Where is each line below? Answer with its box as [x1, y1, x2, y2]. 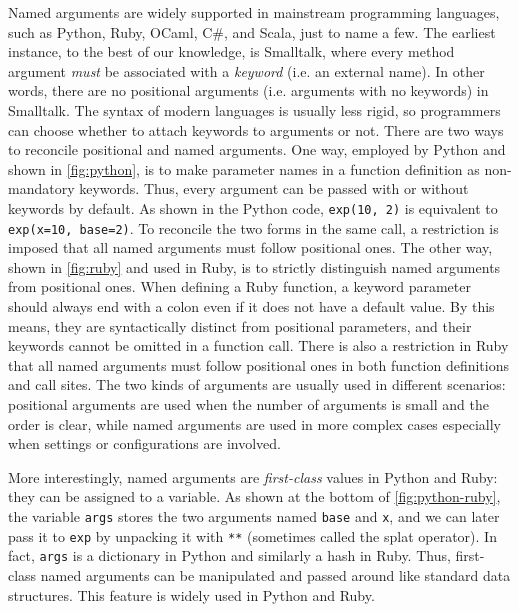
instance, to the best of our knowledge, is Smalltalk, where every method [8, 41, 455, 62]
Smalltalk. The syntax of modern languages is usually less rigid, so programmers [8, 99, 501, 120]
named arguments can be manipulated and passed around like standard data [40, 564, 511, 585]
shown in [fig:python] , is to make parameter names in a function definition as [8, 158, 480, 179]
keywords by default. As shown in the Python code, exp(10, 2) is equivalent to [8, 197, 498, 218]
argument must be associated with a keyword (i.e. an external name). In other [8, 60, 485, 81]
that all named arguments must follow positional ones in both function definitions [8, 354, 509, 375]
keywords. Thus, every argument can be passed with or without [79, 178, 469, 199]
